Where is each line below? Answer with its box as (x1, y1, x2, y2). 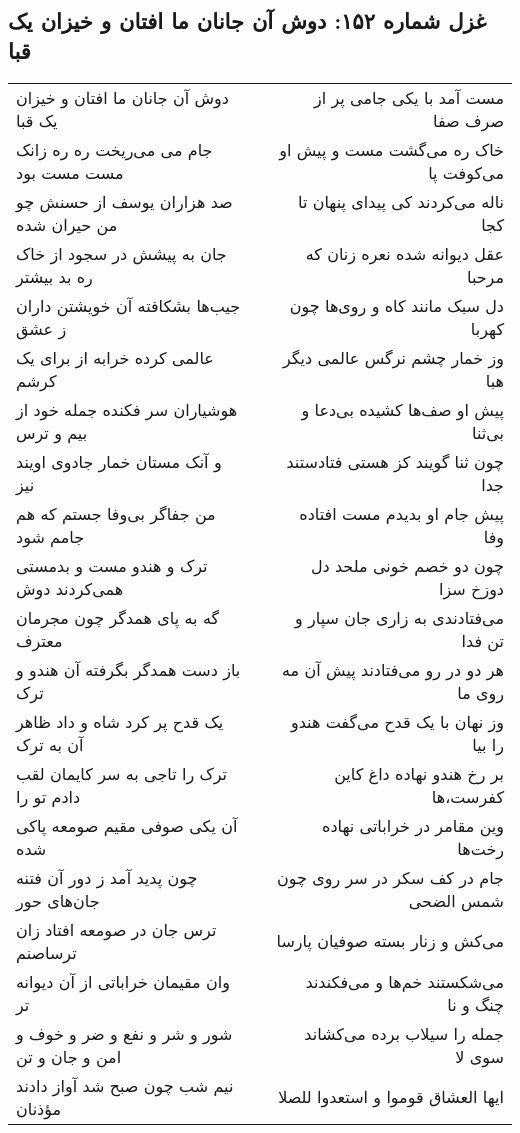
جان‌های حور (16, 888, 100, 912)
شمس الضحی (408, 888, 504, 912)
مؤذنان (16, 1096, 62, 1120)
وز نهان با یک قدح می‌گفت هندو (290, 709, 504, 733)
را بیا (472, 732, 504, 756)
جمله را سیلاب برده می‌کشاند (304, 1021, 504, 1045)
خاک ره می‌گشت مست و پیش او (279, 137, 504, 161)
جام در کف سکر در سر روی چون (276, 865, 504, 889)
